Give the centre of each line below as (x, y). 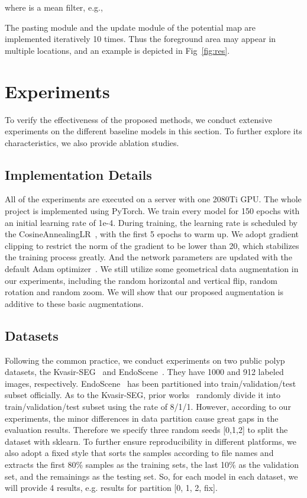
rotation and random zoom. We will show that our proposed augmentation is (144, 292)
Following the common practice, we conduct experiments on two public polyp (145, 360)
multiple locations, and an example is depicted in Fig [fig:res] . (117, 50)
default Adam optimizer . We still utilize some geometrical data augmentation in (152, 269)
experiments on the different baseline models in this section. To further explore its (153, 131)
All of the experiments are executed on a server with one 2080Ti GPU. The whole (153, 199)
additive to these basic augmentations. (74, 303)
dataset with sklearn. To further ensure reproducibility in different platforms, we (151, 441)
